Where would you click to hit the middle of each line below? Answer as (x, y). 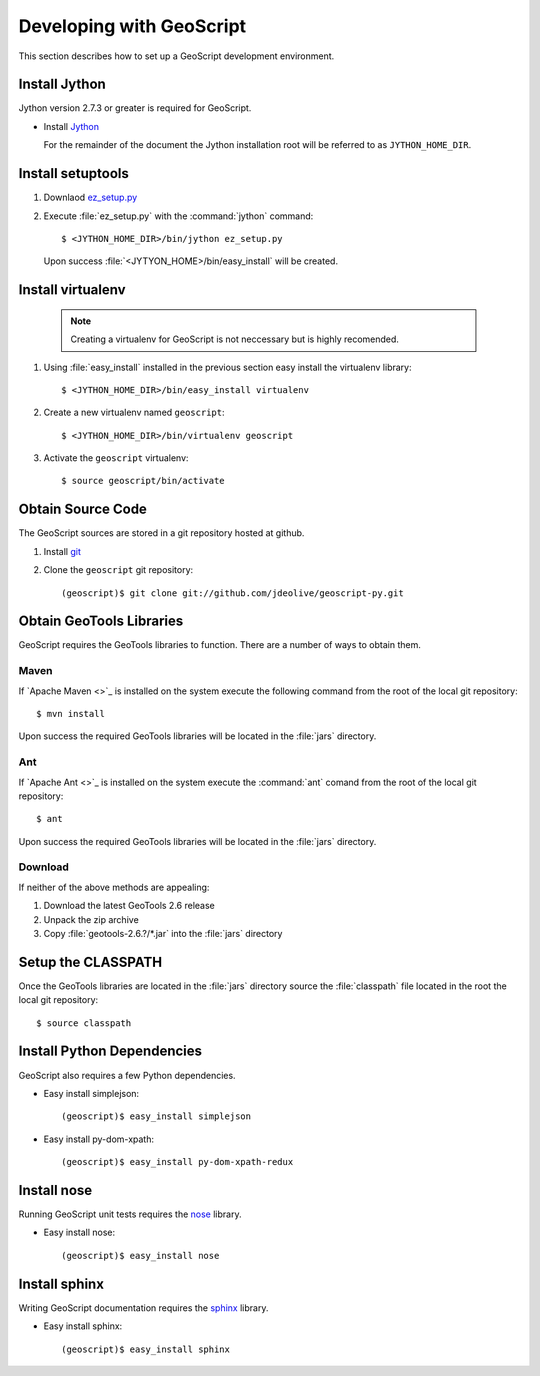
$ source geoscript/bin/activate (143, 481)
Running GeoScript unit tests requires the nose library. (130, 1214)
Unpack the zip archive (91, 919)
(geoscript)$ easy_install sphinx (145, 1349)
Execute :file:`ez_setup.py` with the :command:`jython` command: (178, 216)
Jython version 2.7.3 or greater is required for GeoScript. (135, 108)
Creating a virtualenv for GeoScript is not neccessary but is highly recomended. (235, 339)
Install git (62, 551)
